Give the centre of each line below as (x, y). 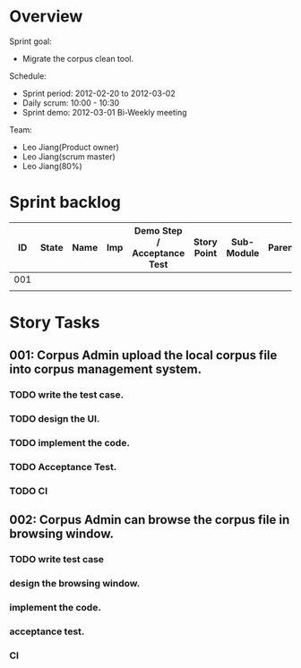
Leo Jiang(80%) (52, 166)
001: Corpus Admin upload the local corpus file (143, 355)
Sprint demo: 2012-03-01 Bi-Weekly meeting (104, 112)
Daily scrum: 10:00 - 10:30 (71, 103)
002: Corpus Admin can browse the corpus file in (150, 520)
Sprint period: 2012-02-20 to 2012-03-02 (99, 93)
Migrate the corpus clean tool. (78, 58)
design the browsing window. (75, 584)
